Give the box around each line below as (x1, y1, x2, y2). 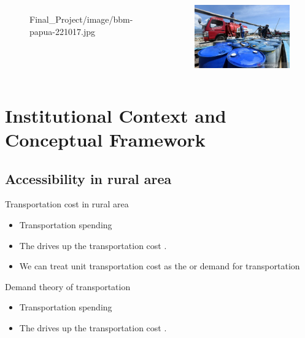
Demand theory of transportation (5, 280, 131, 293)
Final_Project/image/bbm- (29, 13, 133, 25)
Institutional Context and (5, 102, 226, 128)
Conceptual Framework (5, 126, 206, 152)
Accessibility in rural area (5, 169, 172, 188)
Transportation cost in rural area (5, 198, 129, 210)
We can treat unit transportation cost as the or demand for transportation (19, 259, 300, 272)
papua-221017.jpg (29, 25, 95, 37)
